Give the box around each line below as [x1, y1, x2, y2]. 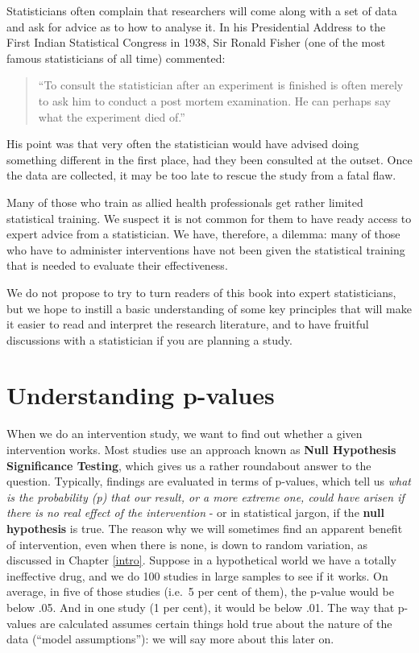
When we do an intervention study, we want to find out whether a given [6, 425, 363, 442]
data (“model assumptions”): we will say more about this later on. [6, 630, 334, 647]
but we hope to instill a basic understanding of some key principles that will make [6, 300, 412, 316]
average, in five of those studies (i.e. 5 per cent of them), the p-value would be [6, 583, 394, 600]
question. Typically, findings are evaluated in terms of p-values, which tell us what [6, 473, 412, 490]
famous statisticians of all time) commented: [6, 49, 226, 66]
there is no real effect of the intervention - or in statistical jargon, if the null [6, 504, 384, 521]
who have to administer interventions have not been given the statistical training [6, 241, 405, 258]
